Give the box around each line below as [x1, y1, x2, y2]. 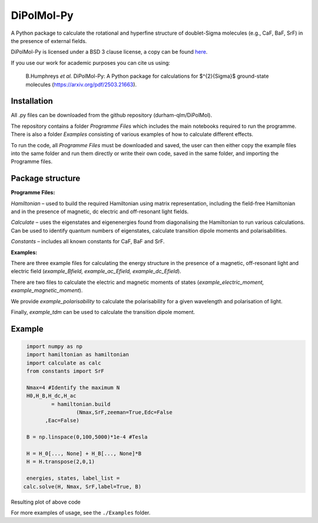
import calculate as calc [26, 359, 101, 366]
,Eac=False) [45, 417, 79, 424]
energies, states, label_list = [26, 475, 120, 482]
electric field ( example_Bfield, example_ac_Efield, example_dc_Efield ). [11, 268, 182, 275]
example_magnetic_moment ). [11, 287, 83, 294]
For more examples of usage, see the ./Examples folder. [11, 509, 151, 516]
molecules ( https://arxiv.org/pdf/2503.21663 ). [25, 81, 137, 88]
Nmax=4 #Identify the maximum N [26, 384, 120, 391]
